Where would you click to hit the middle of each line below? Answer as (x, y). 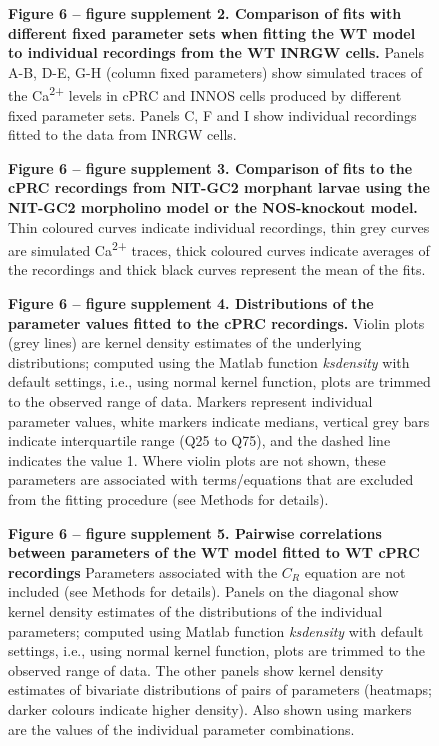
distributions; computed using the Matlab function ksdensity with (209, 361)
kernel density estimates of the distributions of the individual (195, 610)
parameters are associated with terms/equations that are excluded (211, 479)
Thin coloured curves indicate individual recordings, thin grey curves (219, 226)
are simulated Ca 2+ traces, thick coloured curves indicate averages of (219, 248)
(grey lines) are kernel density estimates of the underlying (185, 342)
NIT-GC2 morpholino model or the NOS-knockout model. (213, 207)
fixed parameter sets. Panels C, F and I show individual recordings (212, 114)
